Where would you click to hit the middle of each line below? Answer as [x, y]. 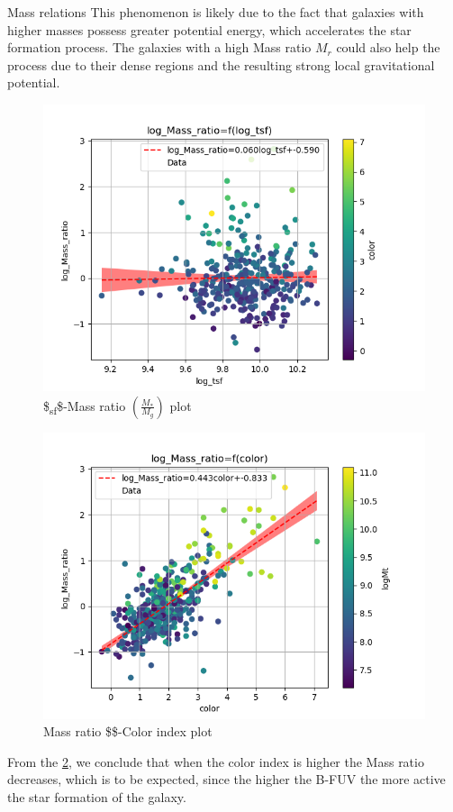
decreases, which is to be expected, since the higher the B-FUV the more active [226, 779]
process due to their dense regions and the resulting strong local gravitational [221, 64]
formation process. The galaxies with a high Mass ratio [159, 47]
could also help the [388, 47]
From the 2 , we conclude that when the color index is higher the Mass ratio [216, 761]
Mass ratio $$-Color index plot [128, 731]
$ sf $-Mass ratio [85, 406]
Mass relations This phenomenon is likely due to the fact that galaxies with [216, 12]
